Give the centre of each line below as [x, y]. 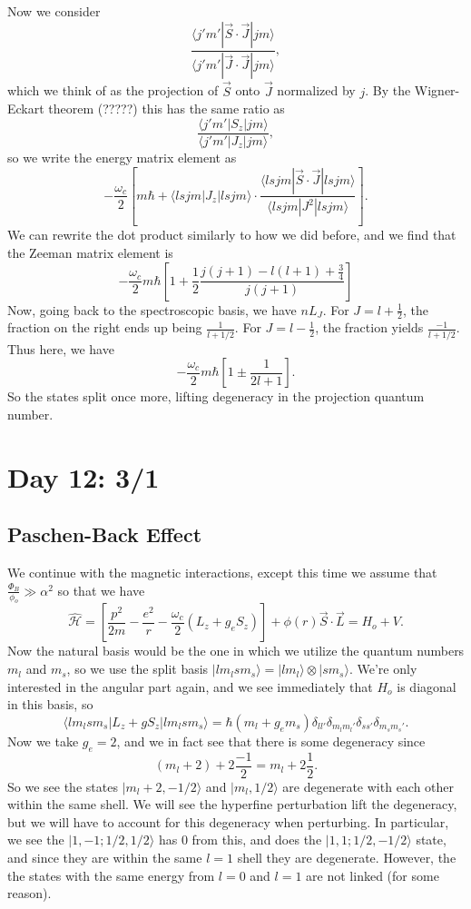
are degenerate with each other [368, 786]
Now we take [43, 741]
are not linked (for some [373, 875]
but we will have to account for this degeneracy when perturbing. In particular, [228, 821]
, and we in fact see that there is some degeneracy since [271, 741]
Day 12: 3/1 [83, 476]
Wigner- [437, 90]
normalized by [316, 90]
